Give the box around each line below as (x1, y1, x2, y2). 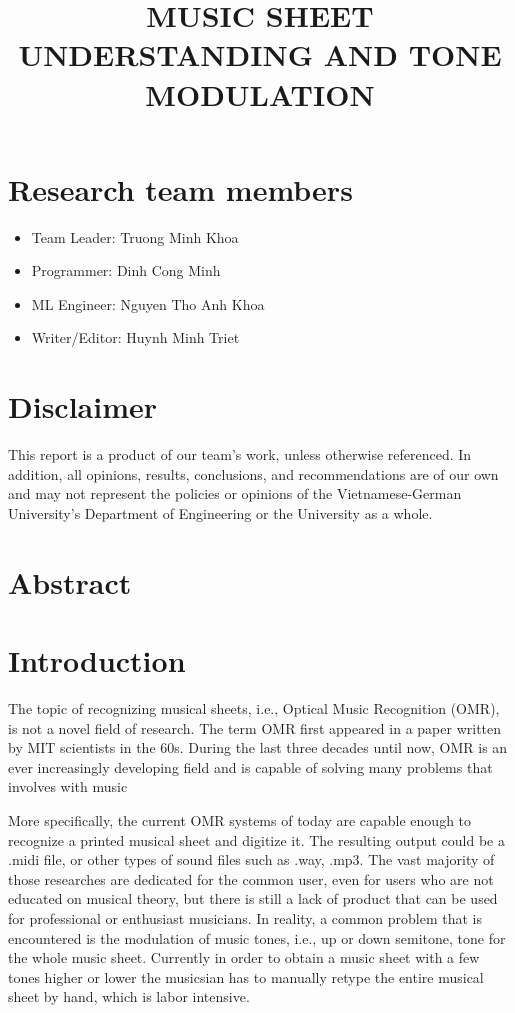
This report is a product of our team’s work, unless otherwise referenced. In (8, 444, 472, 465)
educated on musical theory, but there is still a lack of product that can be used (8, 888, 498, 909)
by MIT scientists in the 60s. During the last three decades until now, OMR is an (8, 737, 508, 758)
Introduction (8, 640, 186, 681)
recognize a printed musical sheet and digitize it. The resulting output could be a (8, 829, 505, 850)
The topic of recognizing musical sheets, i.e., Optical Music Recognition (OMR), (8, 698, 500, 719)
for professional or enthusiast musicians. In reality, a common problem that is (8, 908, 483, 928)
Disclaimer (8, 386, 158, 427)
